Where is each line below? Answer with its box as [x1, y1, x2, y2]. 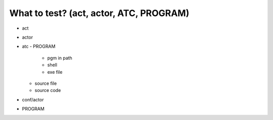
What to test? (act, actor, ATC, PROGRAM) [9, 8, 190, 19]
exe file [47, 69, 63, 75]
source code [34, 87, 61, 93]
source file [34, 80, 57, 86]
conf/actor [22, 96, 44, 102]
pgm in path [47, 55, 73, 61]
